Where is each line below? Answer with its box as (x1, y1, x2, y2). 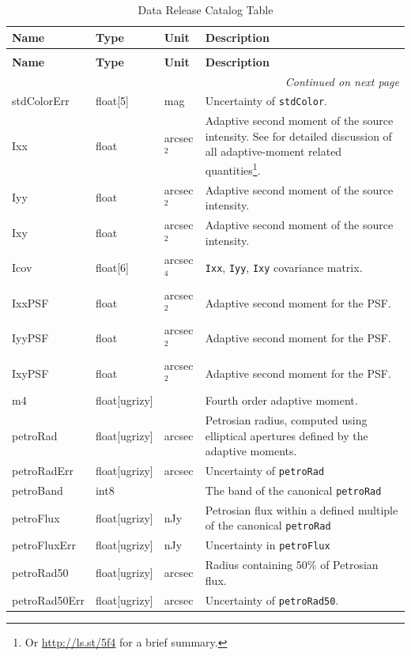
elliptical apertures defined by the (205, 427, 368, 443)
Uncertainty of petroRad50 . (205, 591, 339, 608)
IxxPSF (12, 294, 49, 311)
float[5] (95, 92, 129, 109)
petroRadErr (12, 462, 74, 479)
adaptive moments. (205, 443, 297, 459)
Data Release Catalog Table (138, 2, 273, 17)
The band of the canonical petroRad (205, 481, 382, 498)
